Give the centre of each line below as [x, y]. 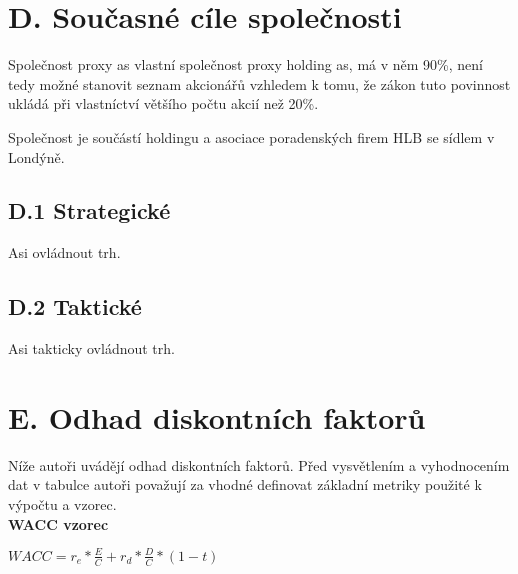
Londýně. [36, 156]
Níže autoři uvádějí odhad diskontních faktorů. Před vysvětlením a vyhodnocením [259, 464]
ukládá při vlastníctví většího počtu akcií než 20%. [163, 103]
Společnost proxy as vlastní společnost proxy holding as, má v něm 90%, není [245, 64]
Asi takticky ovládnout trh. [91, 348]
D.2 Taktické [75, 306]
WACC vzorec [58, 523]
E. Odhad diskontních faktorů [217, 416]
